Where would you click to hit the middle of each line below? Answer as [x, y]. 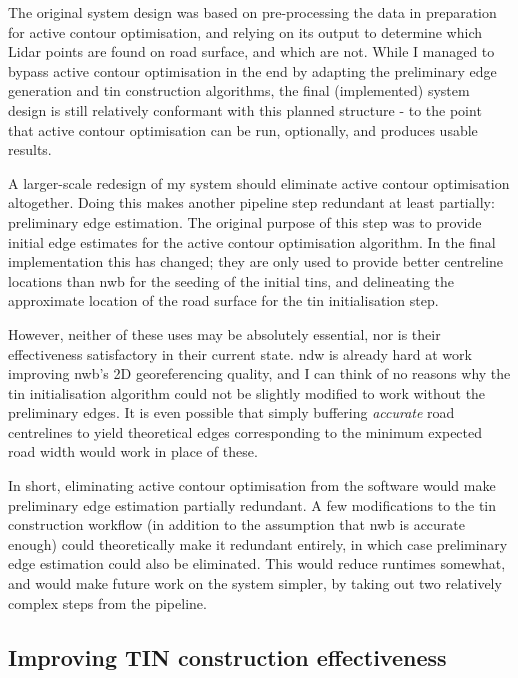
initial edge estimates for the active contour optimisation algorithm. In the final [252, 241]
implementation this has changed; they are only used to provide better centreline [256, 261]
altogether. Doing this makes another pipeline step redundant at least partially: [251, 202]
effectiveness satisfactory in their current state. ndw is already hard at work [240, 353]
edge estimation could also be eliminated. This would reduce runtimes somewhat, [257, 563]
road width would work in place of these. [133, 451]
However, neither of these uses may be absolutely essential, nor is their [224, 333]
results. [30, 149]
